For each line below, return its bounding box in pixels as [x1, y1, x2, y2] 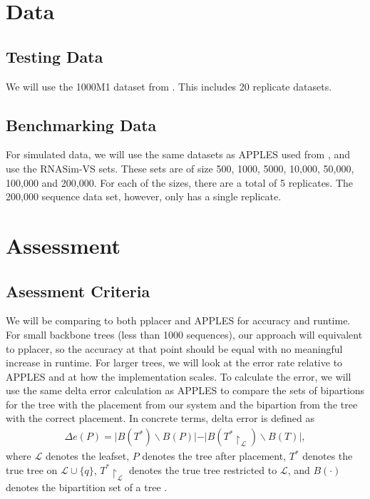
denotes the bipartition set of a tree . [6, 480, 168, 494]
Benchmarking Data [6, 113, 157, 135]
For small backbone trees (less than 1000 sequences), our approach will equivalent [6, 326, 363, 341]
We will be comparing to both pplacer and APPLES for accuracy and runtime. [6, 313, 351, 328]
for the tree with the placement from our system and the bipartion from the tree [6, 396, 358, 411]
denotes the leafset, [45, 448, 130, 463]
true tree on [6, 462, 58, 477]
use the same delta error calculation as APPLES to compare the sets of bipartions [6, 383, 365, 398]
